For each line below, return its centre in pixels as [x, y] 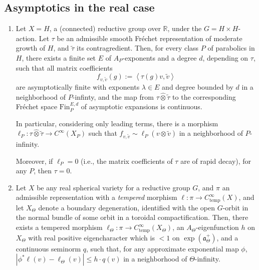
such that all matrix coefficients [64, 67]
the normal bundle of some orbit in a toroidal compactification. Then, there [132, 217]
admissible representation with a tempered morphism [96, 197]
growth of [31, 48]
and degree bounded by [198, 86]
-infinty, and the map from [113, 96]
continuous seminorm [48, 248]
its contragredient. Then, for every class [138, 48]
